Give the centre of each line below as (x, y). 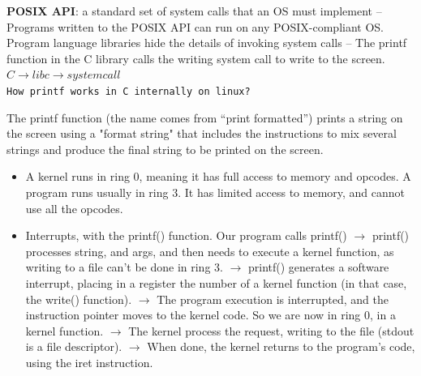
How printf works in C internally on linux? (129, 91)
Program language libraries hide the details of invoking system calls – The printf (207, 43)
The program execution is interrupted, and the (273, 299)
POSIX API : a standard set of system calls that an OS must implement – (194, 11)
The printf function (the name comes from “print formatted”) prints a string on (205, 117)
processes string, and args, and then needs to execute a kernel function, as (210, 251)
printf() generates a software (319, 267)
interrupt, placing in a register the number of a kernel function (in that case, (216, 282)
